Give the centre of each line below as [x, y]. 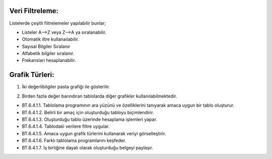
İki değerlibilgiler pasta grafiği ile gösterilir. [66, 87]
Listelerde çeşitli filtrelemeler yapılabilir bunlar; [58, 23]
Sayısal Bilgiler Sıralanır [46, 46]
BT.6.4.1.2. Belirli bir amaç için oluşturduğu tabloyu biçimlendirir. [88, 112]
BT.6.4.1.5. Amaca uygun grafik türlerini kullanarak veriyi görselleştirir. [94, 133]
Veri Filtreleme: [34, 11]
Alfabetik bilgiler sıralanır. [48, 53]
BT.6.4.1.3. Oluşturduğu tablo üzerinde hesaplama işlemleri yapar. [89, 119]
